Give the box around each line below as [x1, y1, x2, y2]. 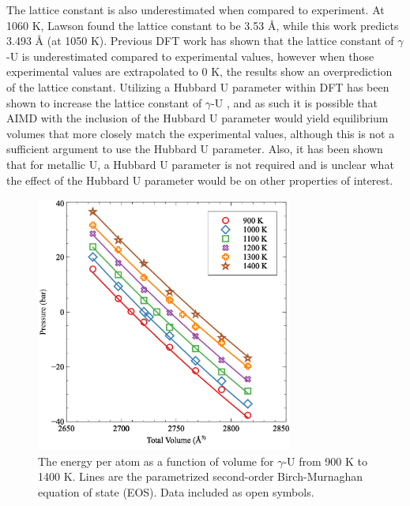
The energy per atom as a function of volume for [38, 452, 274, 469]
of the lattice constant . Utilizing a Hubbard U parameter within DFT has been [6, 78, 389, 95]
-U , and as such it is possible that [211, 94, 378, 111]
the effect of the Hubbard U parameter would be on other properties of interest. [6, 171, 393, 188]
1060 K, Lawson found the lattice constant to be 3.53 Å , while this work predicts [6, 17, 399, 33]
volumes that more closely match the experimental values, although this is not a [6, 125, 395, 141]
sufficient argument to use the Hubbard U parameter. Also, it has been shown [6, 141, 383, 157]
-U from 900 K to [283, 452, 367, 469]
